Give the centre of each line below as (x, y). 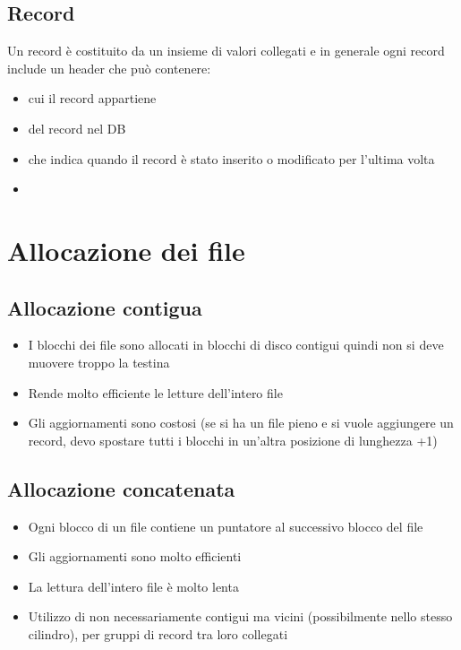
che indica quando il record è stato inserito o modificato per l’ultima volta (231, 158)
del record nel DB (77, 128)
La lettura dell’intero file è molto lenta (133, 586)
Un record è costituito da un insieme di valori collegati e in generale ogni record (226, 51)
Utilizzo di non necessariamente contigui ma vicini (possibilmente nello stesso (240, 616)
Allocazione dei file (126, 250)
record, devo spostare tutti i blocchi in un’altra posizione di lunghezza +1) (233, 440)
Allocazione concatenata (121, 488)
